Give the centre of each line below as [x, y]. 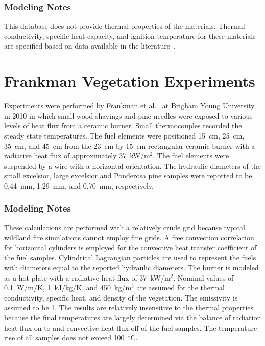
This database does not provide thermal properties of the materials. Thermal [125, 26]
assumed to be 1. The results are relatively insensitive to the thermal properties [129, 307]
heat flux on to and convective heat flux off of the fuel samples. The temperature [131, 327]
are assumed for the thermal [180, 287]
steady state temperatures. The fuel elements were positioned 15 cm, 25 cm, [124, 135]
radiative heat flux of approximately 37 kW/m [77, 156]
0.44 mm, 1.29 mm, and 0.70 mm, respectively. [79, 185]
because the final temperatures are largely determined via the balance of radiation [133, 318]
